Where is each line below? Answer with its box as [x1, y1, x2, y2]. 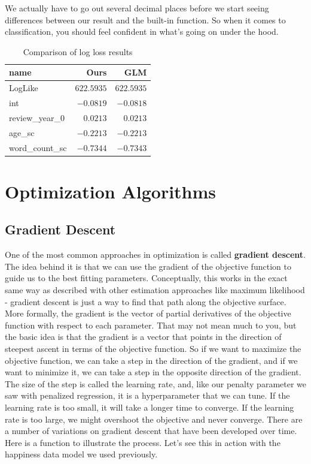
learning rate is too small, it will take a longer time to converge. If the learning [5, 400, 294, 413]
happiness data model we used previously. [5, 448, 158, 460]
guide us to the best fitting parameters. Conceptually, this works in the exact [5, 272, 288, 284]
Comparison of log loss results [23, 45, 133, 58]
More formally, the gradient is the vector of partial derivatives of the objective [5, 307, 291, 320]
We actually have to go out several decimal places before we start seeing [5, 2, 269, 14]
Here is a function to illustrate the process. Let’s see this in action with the [5, 436, 280, 448]
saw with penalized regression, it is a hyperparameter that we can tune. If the [5, 389, 290, 402]
